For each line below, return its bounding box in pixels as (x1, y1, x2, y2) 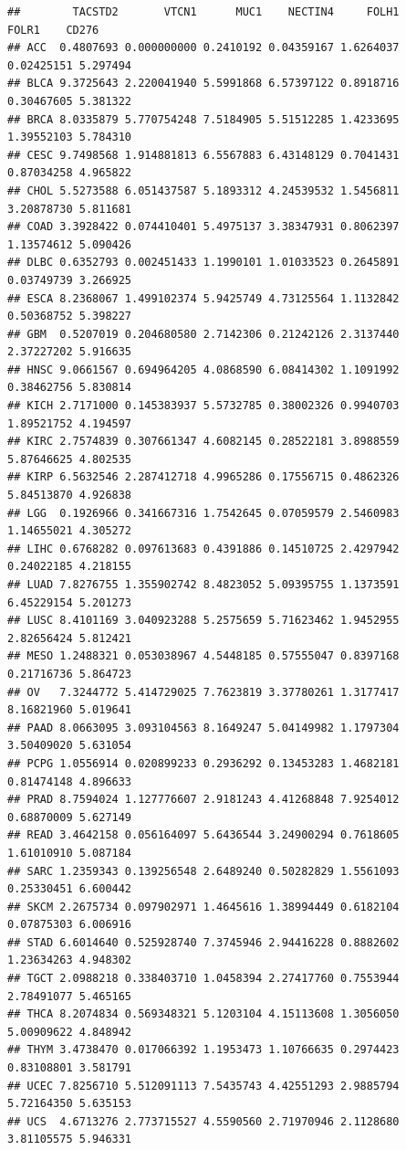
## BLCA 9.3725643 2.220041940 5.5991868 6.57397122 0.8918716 (7, 77, 400, 90)
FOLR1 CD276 (7, 23, 99, 37)
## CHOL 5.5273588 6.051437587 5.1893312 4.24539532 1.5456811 (7, 184, 400, 197)
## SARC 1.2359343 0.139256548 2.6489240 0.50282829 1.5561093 (7, 864, 400, 878)
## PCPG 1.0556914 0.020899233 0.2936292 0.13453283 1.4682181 (7, 756, 400, 770)
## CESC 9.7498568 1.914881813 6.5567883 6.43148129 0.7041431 (7, 148, 400, 162)
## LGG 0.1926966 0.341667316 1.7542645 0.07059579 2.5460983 (7, 506, 400, 520)
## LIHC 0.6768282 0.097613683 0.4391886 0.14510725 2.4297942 (7, 542, 400, 555)
